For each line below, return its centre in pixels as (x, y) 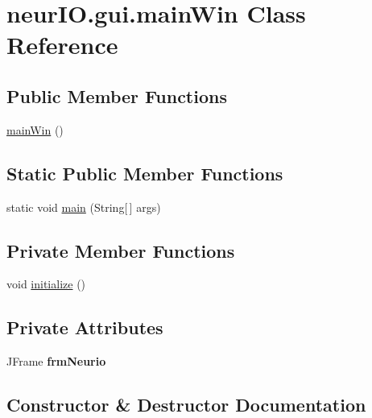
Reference (62, 45)
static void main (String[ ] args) (84, 207)
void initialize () (46, 284)
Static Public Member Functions (145, 173)
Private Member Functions (121, 250)
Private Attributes (85, 327)
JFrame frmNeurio (56, 361)
